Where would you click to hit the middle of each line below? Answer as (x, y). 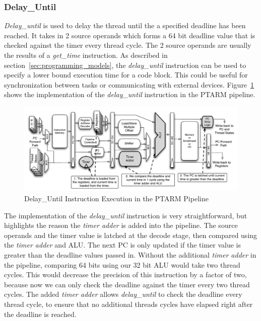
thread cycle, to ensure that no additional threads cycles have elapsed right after (128, 304)
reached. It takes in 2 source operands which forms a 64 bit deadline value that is (130, 35)
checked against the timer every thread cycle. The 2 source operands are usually (128, 45)
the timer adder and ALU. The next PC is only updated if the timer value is (122, 245)
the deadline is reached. (40, 314)
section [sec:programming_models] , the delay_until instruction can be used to (125, 65)
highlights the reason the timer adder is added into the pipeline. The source (121, 225)
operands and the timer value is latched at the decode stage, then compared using (131, 235)
